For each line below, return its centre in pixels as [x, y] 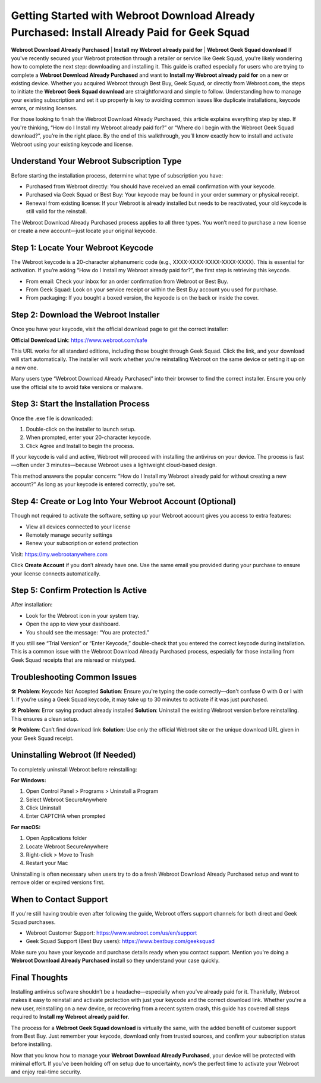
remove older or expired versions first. [58, 882]
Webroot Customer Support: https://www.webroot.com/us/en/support [111, 933]
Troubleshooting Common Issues [74, 677]
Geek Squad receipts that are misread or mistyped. [73, 660]
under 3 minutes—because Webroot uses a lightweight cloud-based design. [123, 465]
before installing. [32, 1044]
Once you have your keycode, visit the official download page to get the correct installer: [120, 329]
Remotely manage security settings [69, 535]
